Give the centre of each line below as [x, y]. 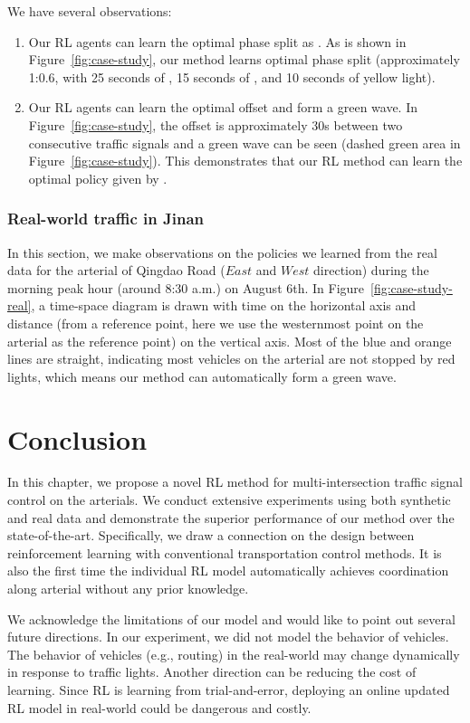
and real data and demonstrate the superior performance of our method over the [231, 517]
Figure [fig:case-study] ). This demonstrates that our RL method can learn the [245, 161]
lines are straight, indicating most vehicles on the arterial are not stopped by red [231, 359]
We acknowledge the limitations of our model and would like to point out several [231, 618]
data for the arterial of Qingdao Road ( [116, 270]
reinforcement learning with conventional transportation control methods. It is [225, 552]
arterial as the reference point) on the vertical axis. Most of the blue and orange [230, 341]
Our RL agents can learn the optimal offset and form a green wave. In [223, 107]
